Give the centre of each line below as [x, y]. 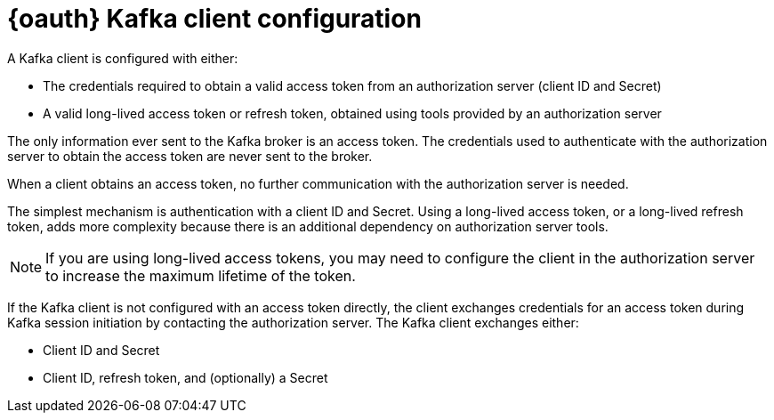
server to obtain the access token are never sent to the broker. [190, 156]
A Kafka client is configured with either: [123, 58]
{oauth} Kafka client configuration [214, 19]
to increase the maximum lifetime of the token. [201, 275]
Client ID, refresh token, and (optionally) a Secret [185, 377]
